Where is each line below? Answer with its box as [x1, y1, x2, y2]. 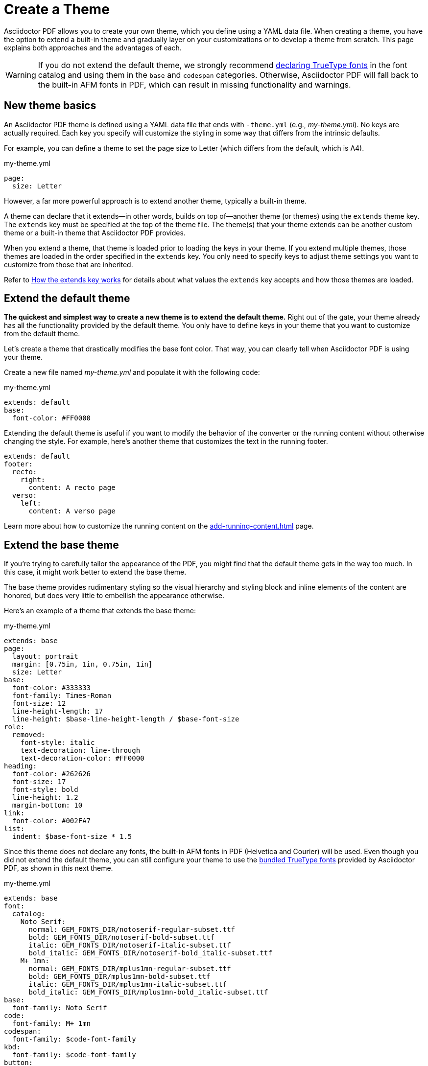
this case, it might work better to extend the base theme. [4, 568, 187, 577]
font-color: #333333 [12, 684, 91, 692]
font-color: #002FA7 [12, 817, 91, 825]
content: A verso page [28, 507, 116, 515]
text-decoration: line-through [20, 746, 141, 755]
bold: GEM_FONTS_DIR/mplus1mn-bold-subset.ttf [28, 973, 211, 981]
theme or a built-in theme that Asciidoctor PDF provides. [4, 228, 186, 237]
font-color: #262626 [12, 770, 91, 778]
